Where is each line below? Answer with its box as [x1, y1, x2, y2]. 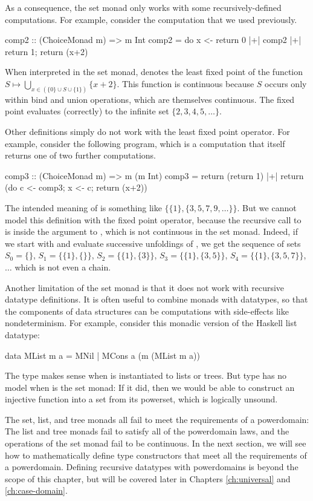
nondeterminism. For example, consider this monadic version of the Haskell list [5, 316, 297, 329]
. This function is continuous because [117, 77, 254, 90]
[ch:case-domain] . [5, 484, 68, 497]
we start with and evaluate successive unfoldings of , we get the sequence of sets [5, 237, 301, 249]
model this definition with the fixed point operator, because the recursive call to [5, 213, 302, 226]
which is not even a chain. [15, 260, 111, 273]
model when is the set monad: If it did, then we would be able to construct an [5, 381, 295, 393]
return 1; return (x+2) [5, 45, 88, 57]
